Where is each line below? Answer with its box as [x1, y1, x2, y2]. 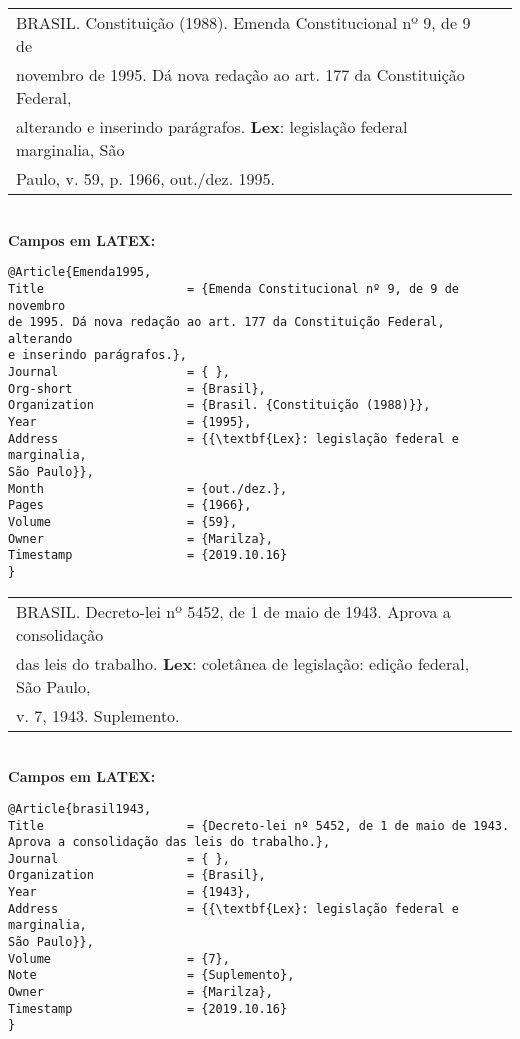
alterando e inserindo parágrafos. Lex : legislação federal [16, 115, 408, 138]
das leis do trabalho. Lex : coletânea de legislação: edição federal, [16, 651, 470, 675]
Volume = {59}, [8, 515, 238, 530]
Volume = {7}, [8, 951, 230, 966]
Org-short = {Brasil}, [8, 381, 266, 396]
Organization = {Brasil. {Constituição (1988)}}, [8, 398, 431, 413]
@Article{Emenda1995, [8, 265, 152, 280]
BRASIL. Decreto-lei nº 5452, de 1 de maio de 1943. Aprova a [16, 599, 451, 623]
